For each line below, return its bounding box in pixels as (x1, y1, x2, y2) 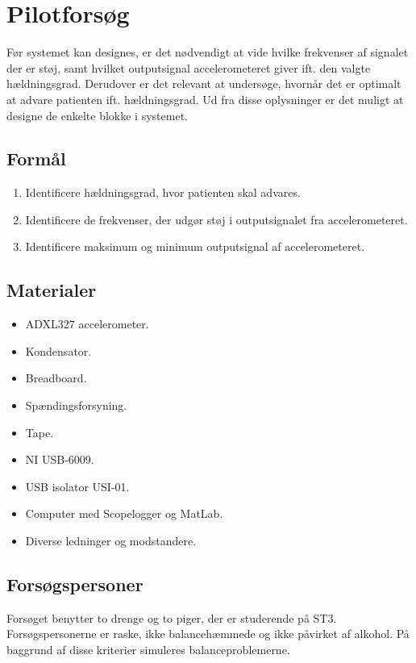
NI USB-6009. (25, 451, 94, 468)
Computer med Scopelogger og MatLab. (25, 505, 223, 522)
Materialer (6, 277, 97, 302)
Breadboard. (25, 369, 87, 386)
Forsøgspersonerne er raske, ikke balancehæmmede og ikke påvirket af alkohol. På (6, 625, 410, 642)
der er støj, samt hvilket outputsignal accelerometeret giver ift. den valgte (6, 59, 371, 76)
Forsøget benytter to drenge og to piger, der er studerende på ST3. (6, 609, 337, 626)
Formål (6, 146, 66, 171)
